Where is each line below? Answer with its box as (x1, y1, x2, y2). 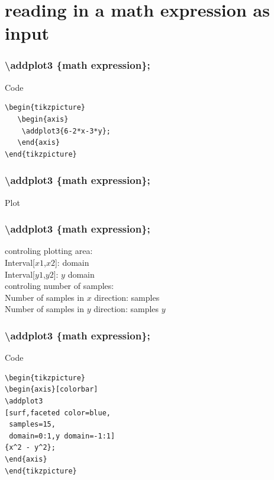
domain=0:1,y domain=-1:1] (9, 431, 115, 440)
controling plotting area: (5, 244, 93, 257)
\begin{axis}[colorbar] (5, 385, 98, 394)
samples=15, (9, 420, 56, 429)
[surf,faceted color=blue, (5, 408, 111, 417)
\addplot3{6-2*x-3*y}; (21, 126, 111, 135)
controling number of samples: (5, 279, 114, 292)
